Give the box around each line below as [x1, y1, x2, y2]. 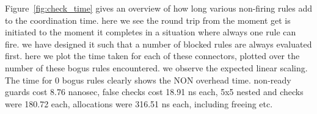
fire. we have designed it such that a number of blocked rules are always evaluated [5, 37, 312, 50]
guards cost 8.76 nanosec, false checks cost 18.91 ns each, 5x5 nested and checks [5, 85, 304, 98]
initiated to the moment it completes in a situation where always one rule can [5, 26, 296, 38]
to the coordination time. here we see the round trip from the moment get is [5, 13, 291, 26]
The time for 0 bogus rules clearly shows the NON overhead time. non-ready [5, 73, 291, 86]
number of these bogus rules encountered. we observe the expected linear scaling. [5, 61, 308, 74]
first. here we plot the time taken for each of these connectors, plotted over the [5, 49, 300, 62]
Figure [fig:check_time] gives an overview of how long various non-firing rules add [5, 2, 313, 14]
